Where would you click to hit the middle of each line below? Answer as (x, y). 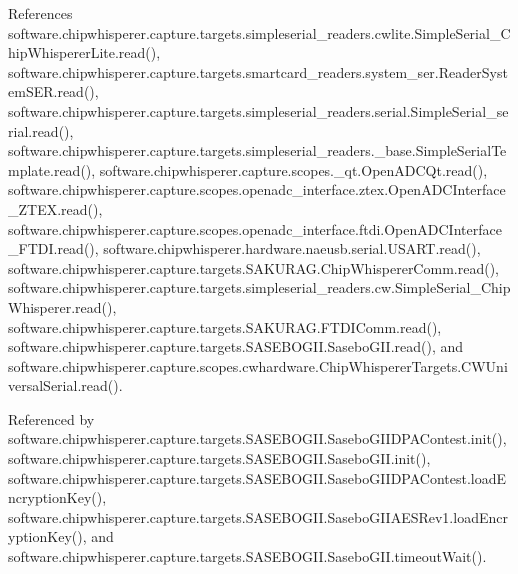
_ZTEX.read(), (55, 208)
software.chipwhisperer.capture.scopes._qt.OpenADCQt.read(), (293, 169)
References (40, 13)
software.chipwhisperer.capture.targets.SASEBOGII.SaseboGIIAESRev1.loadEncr (258, 516)
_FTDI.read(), (53, 248)
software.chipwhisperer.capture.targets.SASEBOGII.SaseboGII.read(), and (236, 346)
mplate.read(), (52, 169)
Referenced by (51, 418)
